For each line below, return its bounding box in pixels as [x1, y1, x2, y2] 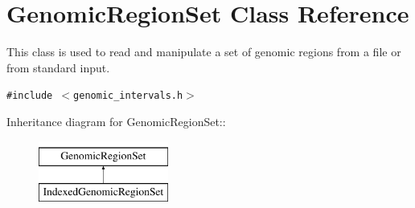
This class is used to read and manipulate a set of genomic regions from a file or [6, 43, 401, 60]
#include [6, 90, 53, 102]
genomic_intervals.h [73, 90, 183, 102]
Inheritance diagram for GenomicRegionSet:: [6, 112, 226, 129]
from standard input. [6, 59, 110, 75]
